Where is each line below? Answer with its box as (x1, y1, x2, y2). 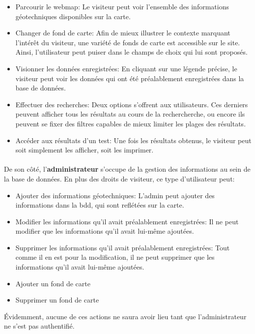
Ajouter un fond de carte (15, 278, 90, 288)
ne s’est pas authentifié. (4, 321, 75, 331)
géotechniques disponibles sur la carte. (15, 11, 131, 21)
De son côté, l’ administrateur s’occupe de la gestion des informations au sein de (4, 164, 251, 174)
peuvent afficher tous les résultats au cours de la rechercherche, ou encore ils (15, 109, 245, 119)
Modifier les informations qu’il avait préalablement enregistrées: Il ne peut (15, 216, 239, 226)
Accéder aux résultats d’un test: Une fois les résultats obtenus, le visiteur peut (15, 135, 252, 145)
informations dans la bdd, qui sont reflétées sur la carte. (15, 200, 184, 210)
